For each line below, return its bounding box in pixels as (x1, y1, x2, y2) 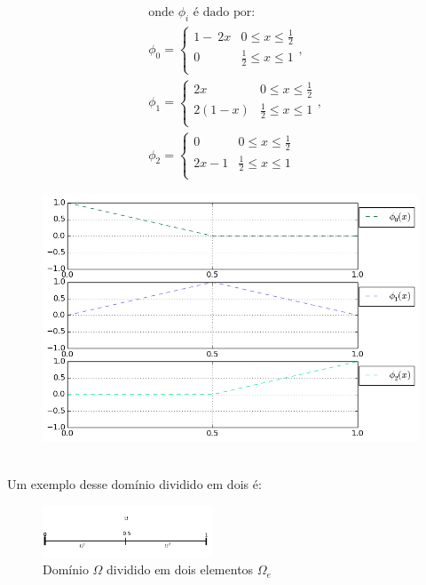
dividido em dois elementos (106, 560, 254, 579)
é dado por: (193, 6, 256, 20)
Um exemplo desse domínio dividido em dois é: (7, 475, 262, 493)
